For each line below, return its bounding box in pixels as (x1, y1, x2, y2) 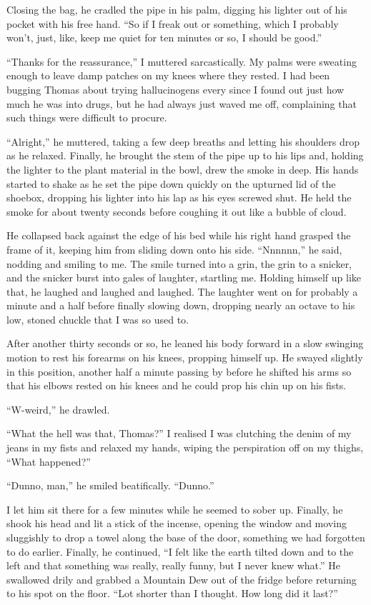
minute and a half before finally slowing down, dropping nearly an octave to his (6, 298, 355, 313)
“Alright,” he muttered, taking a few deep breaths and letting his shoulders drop (6, 134, 360, 149)
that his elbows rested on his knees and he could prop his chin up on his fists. (6, 378, 347, 393)
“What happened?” (6, 454, 91, 469)
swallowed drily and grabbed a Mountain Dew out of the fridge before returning (6, 571, 357, 586)
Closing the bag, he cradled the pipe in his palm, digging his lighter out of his (6, 2, 347, 16)
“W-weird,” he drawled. (6, 401, 110, 416)
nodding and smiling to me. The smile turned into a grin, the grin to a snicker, (6, 256, 352, 271)
